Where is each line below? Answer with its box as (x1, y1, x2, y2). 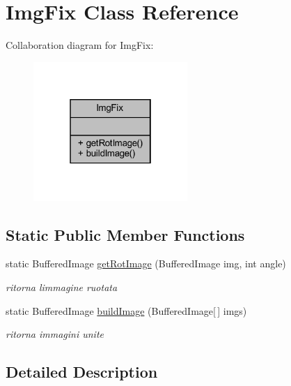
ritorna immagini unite (6, 327, 104, 341)
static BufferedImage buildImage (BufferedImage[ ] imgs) (6, 303, 247, 318)
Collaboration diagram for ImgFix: (6, 38, 154, 52)
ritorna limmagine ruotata (6, 280, 118, 295)
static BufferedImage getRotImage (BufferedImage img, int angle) (6, 256, 286, 271)
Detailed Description (6, 361, 158, 383)
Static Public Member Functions (6, 223, 245, 245)
